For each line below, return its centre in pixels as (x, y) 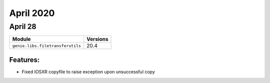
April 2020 (32, 13)
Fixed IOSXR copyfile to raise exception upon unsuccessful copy (88, 71)
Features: (24, 60)
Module (21, 39)
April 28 (23, 26)
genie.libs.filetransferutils (46, 46)
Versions (97, 39)
